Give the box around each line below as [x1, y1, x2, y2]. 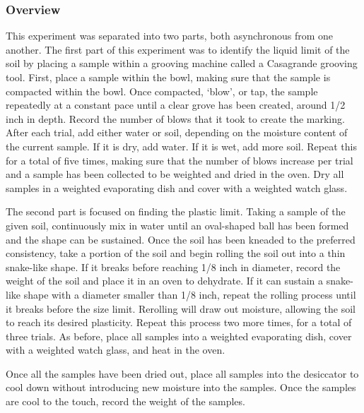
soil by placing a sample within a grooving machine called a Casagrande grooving [6, 56, 358, 71]
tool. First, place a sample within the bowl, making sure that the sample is [6, 70, 331, 84]
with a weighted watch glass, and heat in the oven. [6, 342, 225, 357]
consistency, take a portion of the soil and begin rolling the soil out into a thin [6, 246, 346, 261]
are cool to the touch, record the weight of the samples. [6, 394, 245, 409]
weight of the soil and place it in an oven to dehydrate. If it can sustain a [6, 273, 324, 288]
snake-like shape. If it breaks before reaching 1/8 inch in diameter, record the [6, 259, 341, 274]
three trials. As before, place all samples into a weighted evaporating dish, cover [6, 328, 352, 343]
